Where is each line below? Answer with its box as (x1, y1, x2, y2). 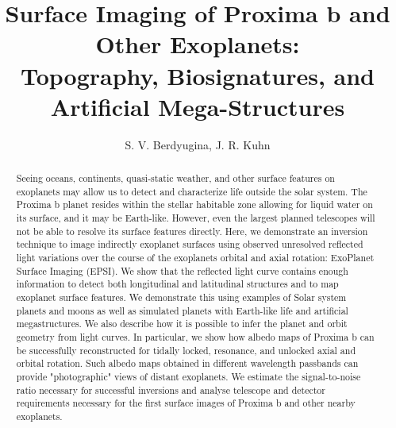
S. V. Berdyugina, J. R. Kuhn (125, 136, 271, 152)
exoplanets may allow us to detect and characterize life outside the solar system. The (16, 184, 367, 198)
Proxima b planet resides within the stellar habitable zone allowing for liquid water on (16, 198, 373, 211)
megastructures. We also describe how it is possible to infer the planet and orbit (16, 317, 348, 330)
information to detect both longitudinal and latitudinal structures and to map (16, 277, 339, 291)
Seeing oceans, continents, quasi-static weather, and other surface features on (16, 172, 335, 185)
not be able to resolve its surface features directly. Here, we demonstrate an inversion (16, 224, 368, 237)
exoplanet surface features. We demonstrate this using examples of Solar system (16, 290, 347, 303)
